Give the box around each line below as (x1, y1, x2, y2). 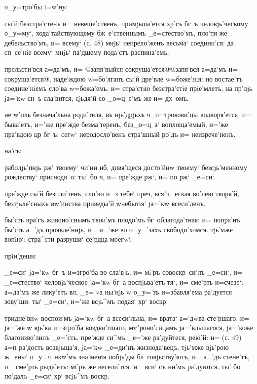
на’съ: (4, 145, 22, 156)
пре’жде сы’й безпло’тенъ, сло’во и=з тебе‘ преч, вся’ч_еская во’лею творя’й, (4, 188, 239, 198)
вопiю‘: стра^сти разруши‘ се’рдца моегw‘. (4, 234, 132, 244)
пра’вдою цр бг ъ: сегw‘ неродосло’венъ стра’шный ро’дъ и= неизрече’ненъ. (4, 128, 236, 139)
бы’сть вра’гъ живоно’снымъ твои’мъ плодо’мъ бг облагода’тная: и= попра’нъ (4, 214, 240, 225)
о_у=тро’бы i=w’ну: (4, 1, 68, 11)
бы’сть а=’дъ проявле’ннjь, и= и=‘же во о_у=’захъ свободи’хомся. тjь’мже (4, 224, 233, 234)
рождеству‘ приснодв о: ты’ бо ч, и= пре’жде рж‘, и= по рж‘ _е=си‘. (4, 171, 216, 182)
